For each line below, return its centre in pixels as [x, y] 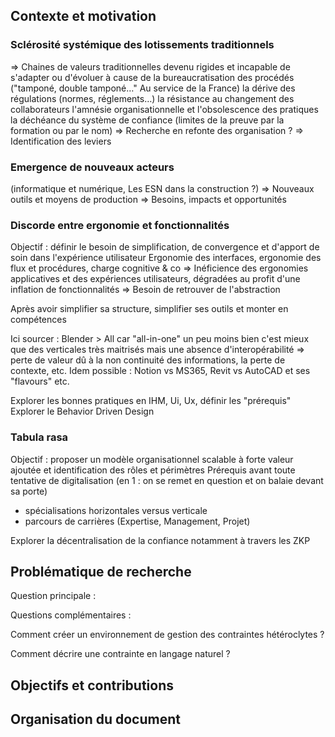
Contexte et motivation [83, 16]
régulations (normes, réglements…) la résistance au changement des [152, 98]
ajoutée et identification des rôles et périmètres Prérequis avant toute [153, 470]
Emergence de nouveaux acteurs [92, 167]
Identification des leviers [61, 141]
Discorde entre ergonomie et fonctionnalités [120, 225]
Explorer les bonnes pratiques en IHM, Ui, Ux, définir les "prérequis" [151, 401]
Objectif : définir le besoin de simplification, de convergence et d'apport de [165, 247]
